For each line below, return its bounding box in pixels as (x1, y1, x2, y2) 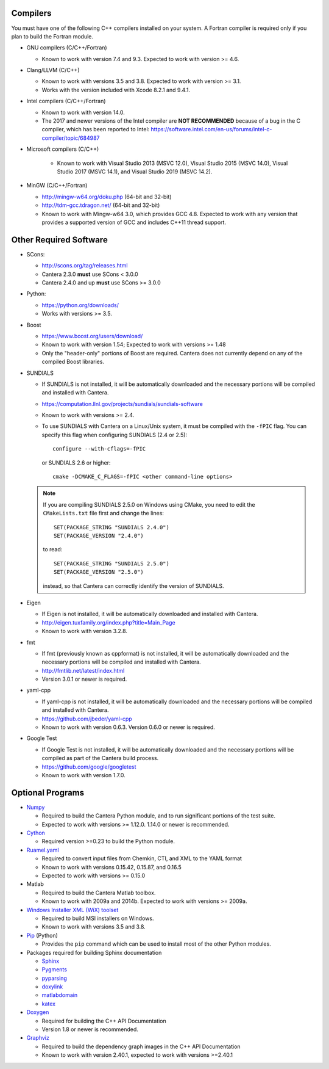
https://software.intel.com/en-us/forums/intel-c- (150, 126, 272, 133)
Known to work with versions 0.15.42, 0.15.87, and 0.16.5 (41, 863, 182, 871)
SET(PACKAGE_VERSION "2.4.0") (54, 532, 144, 539)
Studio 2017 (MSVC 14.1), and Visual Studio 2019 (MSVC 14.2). (57, 168, 213, 175)
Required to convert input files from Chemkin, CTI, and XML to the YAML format (41, 855, 242, 862)
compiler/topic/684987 (41, 134, 100, 142)
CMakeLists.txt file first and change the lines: (43, 510, 164, 517)
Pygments (41, 966, 67, 973)
